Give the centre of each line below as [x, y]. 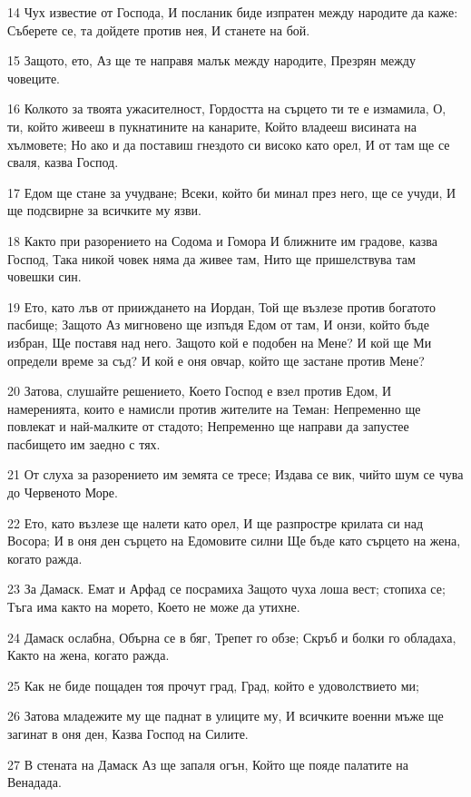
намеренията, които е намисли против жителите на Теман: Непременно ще [214, 408]
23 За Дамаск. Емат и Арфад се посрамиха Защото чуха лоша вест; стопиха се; [226, 589]
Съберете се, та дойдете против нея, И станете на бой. [159, 30]
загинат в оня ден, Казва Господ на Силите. [128, 733]
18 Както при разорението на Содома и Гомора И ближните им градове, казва [222, 240]
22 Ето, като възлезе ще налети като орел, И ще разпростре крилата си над [216, 522]
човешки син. [44, 276]
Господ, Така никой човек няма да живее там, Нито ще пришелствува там [211, 258]
